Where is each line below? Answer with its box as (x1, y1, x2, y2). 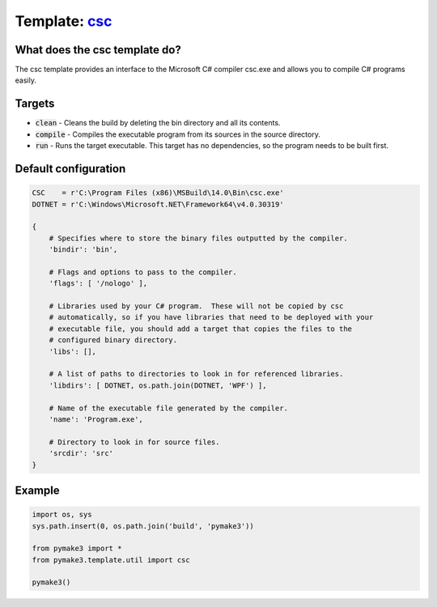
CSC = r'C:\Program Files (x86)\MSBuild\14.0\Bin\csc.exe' (32, 189, 284, 197)
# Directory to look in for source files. (49, 437, 220, 447)
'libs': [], (49, 346, 97, 356)
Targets (15, 97, 55, 111)
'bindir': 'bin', (49, 245, 118, 254)
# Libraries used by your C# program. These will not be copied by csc (49, 302, 344, 311)
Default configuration (15, 162, 126, 176)
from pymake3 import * (32, 544, 122, 554)
